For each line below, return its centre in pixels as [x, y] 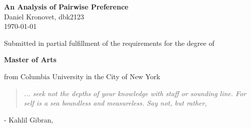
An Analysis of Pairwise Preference [66, 6]
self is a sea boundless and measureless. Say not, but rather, [115, 103]
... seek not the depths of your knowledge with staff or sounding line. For [135, 93]
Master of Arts [30, 60]
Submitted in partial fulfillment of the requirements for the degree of [109, 43]
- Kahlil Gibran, [29, 119]
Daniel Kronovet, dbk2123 [44, 16]
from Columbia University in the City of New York [82, 76]
